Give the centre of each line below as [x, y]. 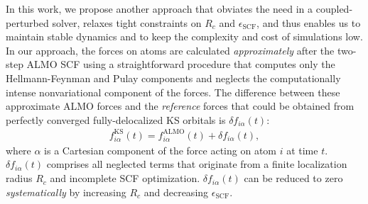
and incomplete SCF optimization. [125, 178]
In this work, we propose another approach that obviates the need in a [159, 8]
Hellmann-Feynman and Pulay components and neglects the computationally [173, 78]
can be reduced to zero [293, 178]
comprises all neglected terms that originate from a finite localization [197, 164]
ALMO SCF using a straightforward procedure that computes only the [181, 64]
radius [19, 178]
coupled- [334, 8]
